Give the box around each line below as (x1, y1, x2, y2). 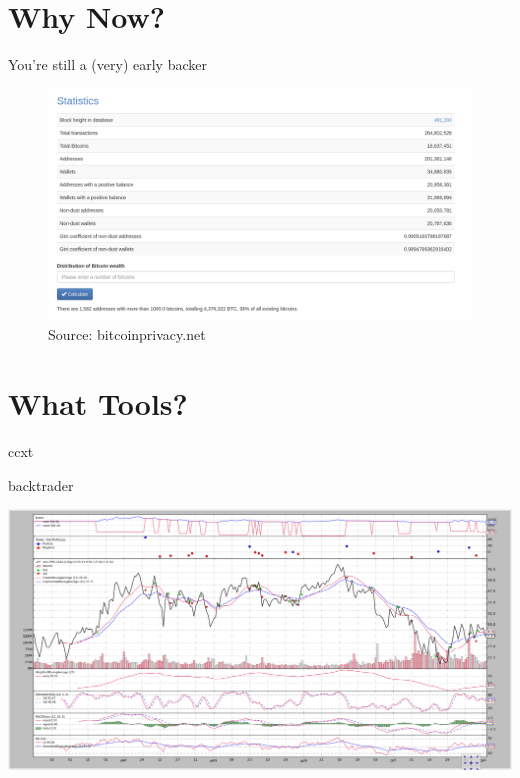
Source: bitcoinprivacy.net (48, 324, 206, 345)
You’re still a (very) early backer (8, 54, 207, 75)
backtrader (8, 474, 74, 495)
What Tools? (8, 382, 188, 423)
